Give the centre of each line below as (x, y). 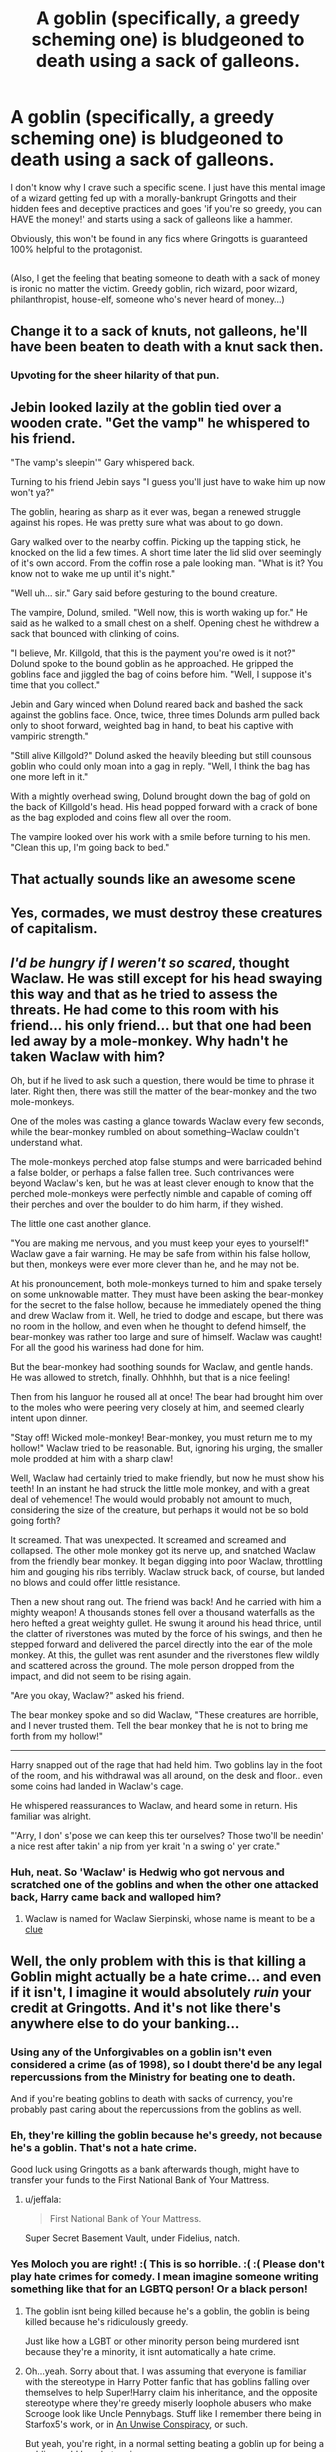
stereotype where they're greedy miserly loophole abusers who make (168, 2403)
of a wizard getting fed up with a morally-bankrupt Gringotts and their (153, 198)
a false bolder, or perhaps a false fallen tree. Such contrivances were (152, 1173)
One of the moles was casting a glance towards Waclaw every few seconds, (167, 1121)
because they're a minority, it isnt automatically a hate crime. (150, 2351)
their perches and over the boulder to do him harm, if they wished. (147, 1204)
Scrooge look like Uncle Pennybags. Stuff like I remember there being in (173, 2413)
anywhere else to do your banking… (125, 2023)
